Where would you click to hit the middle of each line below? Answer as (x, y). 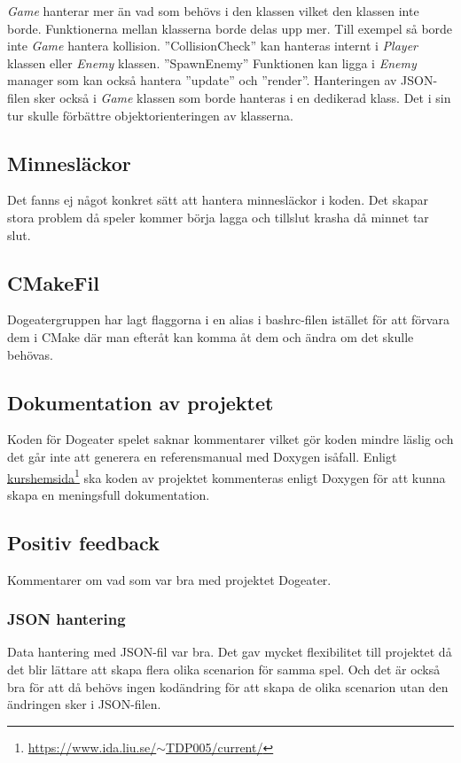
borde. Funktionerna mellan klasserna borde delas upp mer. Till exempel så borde (230, 28)
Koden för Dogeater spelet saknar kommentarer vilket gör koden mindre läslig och (230, 439)
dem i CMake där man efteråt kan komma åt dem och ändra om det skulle (211, 336)
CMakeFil (53, 282)
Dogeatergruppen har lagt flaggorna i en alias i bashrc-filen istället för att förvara (228, 319)
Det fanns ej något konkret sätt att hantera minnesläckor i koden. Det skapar (218, 200)
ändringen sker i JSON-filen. (84, 704)
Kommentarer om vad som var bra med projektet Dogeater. (169, 579)
